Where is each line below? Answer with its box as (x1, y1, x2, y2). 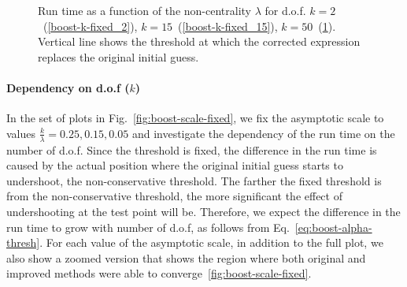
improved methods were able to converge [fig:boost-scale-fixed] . (6, 265, 312, 281)
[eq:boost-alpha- (294, 218, 372, 235)
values (6, 125, 36, 141)
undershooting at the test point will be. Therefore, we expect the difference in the (6, 203, 401, 219)
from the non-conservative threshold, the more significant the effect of (6, 188, 342, 204)
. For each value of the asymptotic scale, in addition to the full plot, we (39, 234, 383, 251)
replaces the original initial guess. (38, 48, 199, 65)
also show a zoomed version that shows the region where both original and (6, 249, 366, 266)
